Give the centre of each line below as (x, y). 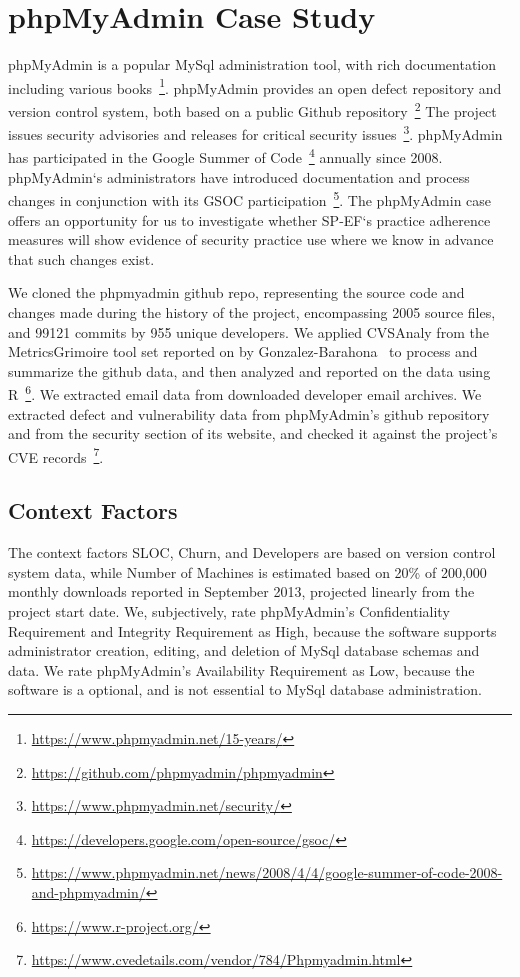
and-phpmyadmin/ (88, 891)
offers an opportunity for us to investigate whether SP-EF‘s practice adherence (249, 219)
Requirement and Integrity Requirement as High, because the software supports (252, 630)
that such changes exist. (81, 258)
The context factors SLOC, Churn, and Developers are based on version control (252, 552)
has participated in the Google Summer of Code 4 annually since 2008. (225, 156)
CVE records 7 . (56, 455)
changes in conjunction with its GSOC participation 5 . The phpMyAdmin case (250, 198)
